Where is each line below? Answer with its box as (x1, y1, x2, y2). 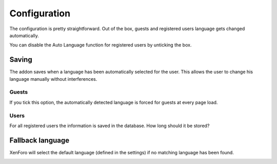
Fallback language (9, 136, 69, 145)
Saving (9, 55, 33, 64)
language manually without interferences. (9, 76, 97, 82)
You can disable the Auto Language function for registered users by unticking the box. (9, 42, 192, 48)
